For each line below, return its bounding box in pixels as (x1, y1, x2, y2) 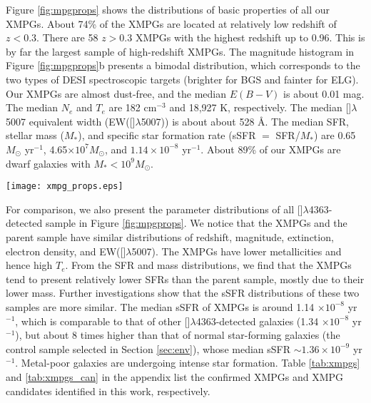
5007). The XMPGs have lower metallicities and (131, 243, 342, 258)
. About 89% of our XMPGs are (200, 141, 341, 156)
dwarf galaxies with (6, 155, 91, 170)
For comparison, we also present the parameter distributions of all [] (6, 201, 303, 216)
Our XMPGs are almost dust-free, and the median (6, 86, 227, 101)
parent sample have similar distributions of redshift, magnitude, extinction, (6, 229, 334, 244)
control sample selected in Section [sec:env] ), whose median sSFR (6, 341, 291, 356)
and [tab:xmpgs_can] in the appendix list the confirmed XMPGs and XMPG (6, 369, 344, 384)
